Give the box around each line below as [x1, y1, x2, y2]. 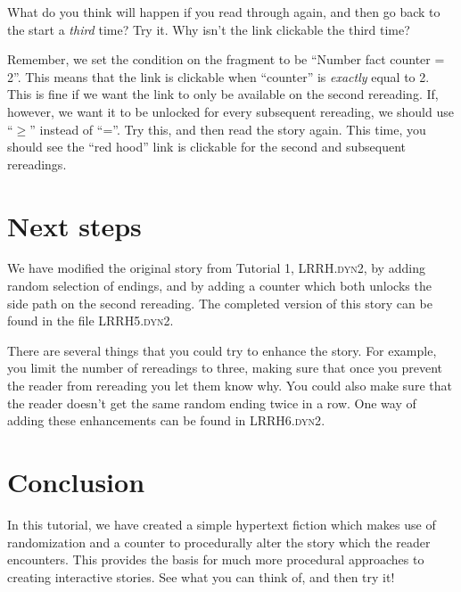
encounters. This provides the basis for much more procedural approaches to [7, 550, 424, 569]
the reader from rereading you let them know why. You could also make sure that [7, 376, 452, 395]
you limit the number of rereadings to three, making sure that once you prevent [7, 358, 443, 377]
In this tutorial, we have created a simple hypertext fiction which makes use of [7, 514, 436, 533]
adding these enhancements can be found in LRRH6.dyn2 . [7, 411, 325, 430]
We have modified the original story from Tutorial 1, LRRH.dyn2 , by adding [7, 259, 425, 277]
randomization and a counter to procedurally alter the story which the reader [7, 532, 431, 551]
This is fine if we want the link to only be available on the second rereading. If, [7, 85, 439, 103]
